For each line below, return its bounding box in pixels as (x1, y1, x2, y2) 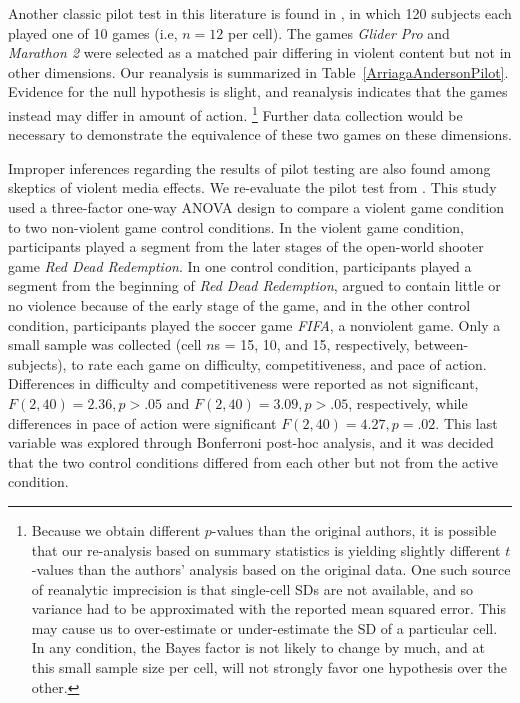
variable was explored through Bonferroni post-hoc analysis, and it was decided (8, 432, 494, 453)
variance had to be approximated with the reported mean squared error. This (31, 598, 506, 619)
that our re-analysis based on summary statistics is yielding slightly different (31, 539, 501, 560)
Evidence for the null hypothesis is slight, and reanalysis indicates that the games (8, 81, 508, 102)
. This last (435, 412, 498, 433)
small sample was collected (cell (8, 334, 202, 355)
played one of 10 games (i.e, (8, 22, 178, 43)
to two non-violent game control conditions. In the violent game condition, (8, 216, 464, 237)
